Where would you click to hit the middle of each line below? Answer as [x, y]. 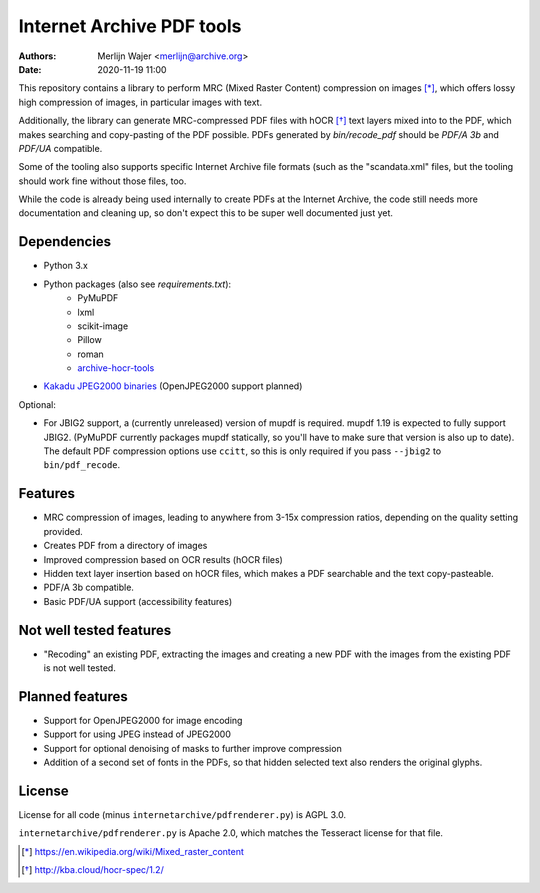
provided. [63, 531]
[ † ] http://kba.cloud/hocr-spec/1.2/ [92, 870]
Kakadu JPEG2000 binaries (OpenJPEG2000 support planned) [173, 386]
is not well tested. [80, 667]
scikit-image [103, 326]
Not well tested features [95, 630]
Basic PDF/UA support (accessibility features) [138, 601]
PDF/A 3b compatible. [89, 587]
